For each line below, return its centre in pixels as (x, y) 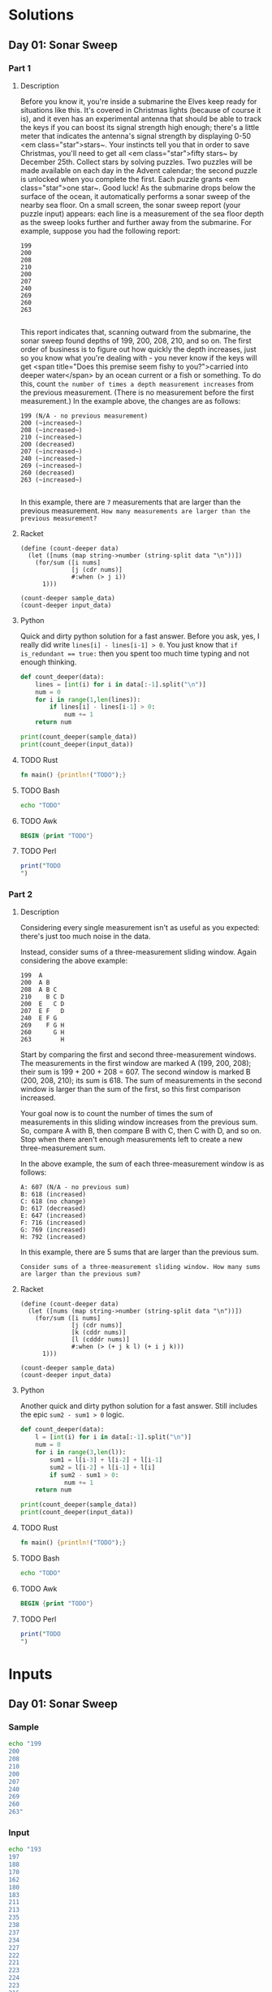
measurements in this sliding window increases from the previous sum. (139, 1122)
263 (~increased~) (51, 480)
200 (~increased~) (51, 423)
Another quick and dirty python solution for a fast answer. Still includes (139, 1406)
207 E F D (42, 1011)
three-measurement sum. (63, 1148)
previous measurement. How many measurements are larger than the (135, 510)
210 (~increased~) (51, 437)
